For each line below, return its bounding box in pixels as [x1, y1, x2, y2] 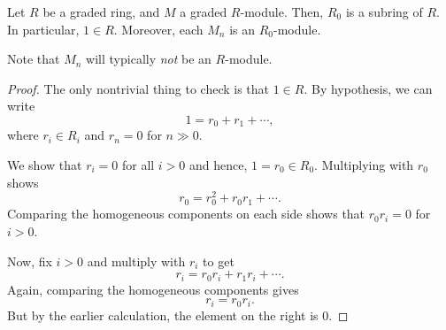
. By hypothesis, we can [304, 79, 433, 97]
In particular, [7, 19, 80, 38]
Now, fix [7, 251, 52, 270]
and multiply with [87, 251, 186, 270]
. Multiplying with [314, 156, 414, 174]
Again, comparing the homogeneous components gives [7, 280, 299, 298]
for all [121, 156, 155, 174]
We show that [7, 156, 82, 174]
